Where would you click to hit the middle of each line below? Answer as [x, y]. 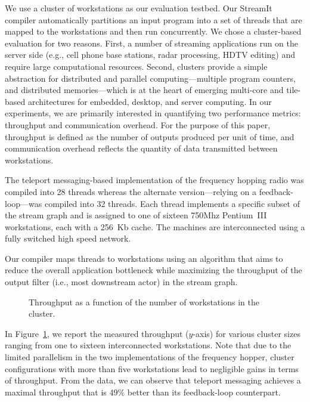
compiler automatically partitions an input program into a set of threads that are [154, 19]
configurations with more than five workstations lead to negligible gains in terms [152, 368]
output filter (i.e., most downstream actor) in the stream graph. [121, 282]
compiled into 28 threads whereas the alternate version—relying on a [131, 191]
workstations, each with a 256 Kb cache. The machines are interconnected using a [155, 226]
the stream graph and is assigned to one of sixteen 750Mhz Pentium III [136, 215]
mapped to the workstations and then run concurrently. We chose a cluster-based [153, 31]
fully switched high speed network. [68, 238]
